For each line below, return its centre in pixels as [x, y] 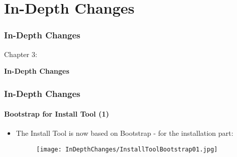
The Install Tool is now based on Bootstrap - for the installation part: [125, 133]
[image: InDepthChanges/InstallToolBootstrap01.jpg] [127, 150]
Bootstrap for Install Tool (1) [57, 114]
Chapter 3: [21, 54]
